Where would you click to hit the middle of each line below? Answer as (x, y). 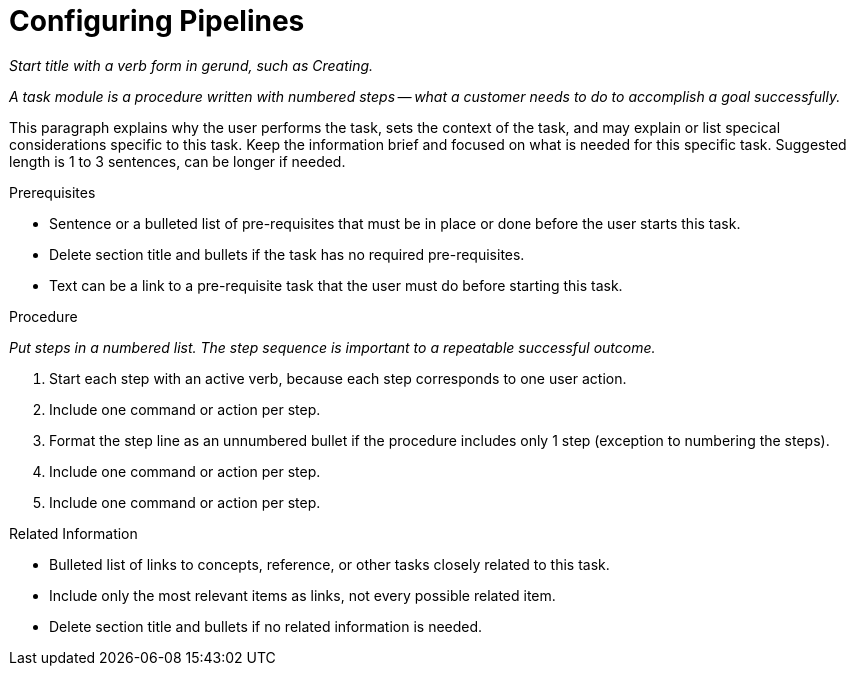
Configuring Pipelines (157, 21)
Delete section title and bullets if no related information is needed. (266, 626)
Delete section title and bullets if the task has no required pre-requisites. (287, 254)
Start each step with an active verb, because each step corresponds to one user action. (338, 378)
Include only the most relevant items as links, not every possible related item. (302, 595)
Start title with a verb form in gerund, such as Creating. (191, 65)
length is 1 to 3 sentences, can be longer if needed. (177, 161)
